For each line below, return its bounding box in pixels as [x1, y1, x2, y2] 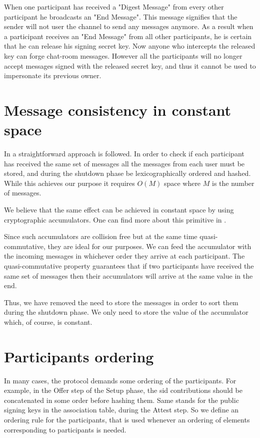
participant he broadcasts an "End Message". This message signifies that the [4, 11, 237, 22]
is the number [212, 177, 254, 188]
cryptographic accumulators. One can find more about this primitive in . [4, 214, 226, 225]
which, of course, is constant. [4, 316, 92, 327]
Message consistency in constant [4, 99, 231, 120]
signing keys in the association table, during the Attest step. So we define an [4, 404, 239, 415]
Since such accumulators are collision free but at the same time [4, 231, 197, 242]
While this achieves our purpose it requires [4, 177, 135, 188]
